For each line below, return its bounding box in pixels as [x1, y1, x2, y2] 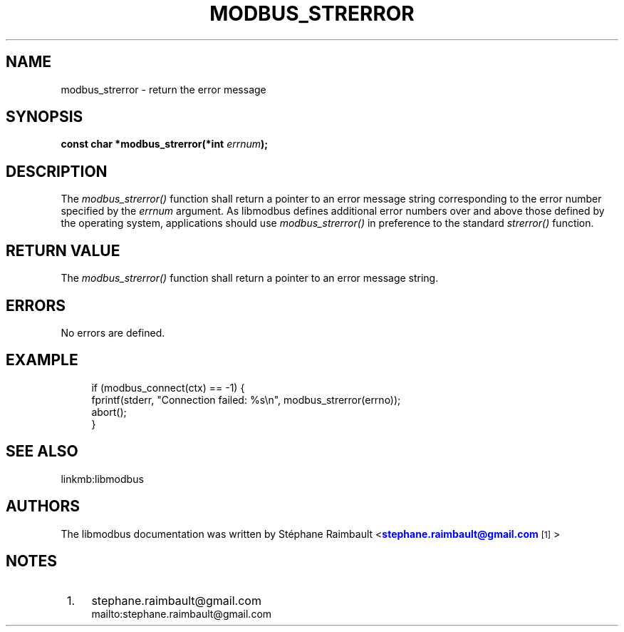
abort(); [91, 405, 127, 418]
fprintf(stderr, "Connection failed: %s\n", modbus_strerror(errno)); [91, 393, 401, 406]
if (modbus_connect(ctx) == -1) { [91, 381, 245, 394]
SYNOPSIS [6, 108, 83, 126]
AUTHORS [6, 497, 80, 516]
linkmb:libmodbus [61, 472, 144, 485]
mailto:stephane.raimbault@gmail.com [91, 608, 272, 621]
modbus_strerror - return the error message [61, 83, 266, 96]
